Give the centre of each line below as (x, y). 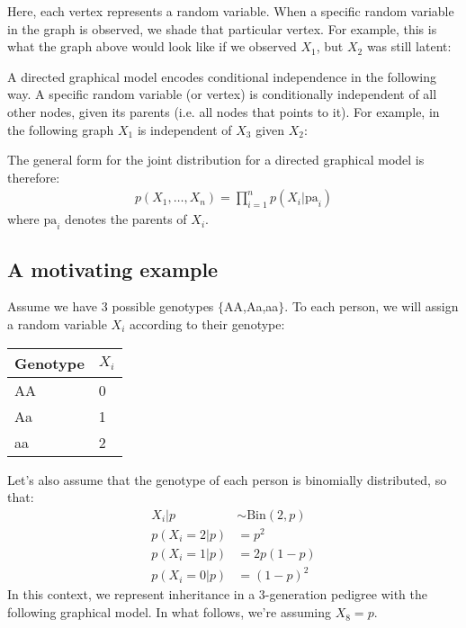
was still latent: (409, 46)
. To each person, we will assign (372, 306)
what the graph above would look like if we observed (152, 46)
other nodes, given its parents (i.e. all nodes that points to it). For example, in (224, 111)
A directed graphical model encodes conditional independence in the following (222, 76)
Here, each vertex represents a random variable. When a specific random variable (231, 11)
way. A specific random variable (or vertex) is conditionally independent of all (222, 94)
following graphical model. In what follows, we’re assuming (170, 612)
